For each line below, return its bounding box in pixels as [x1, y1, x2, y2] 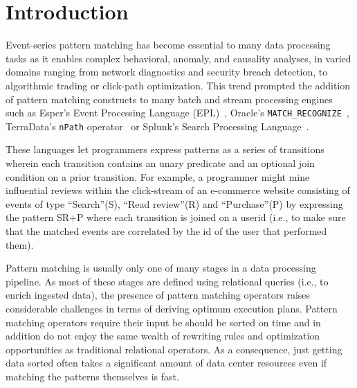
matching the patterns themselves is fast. [6, 369, 179, 383]
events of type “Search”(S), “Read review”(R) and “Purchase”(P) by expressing [6, 196, 343, 211]
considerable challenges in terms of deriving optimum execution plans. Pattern [6, 301, 338, 315]
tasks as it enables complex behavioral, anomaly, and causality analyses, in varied [6, 51, 351, 65]
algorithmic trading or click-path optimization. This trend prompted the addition [6, 78, 351, 92]
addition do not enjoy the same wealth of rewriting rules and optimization [6, 328, 320, 343]
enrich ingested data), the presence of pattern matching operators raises [6, 288, 311, 302]
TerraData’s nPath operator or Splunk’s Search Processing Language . [6, 118, 309, 133]
